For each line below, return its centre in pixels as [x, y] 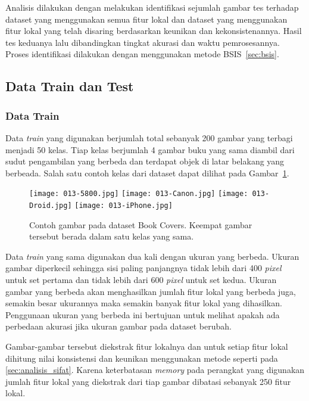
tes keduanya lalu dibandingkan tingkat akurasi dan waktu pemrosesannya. [143, 42]
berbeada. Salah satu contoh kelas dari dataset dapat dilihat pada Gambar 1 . [147, 172]
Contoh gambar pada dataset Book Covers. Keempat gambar [141, 224]
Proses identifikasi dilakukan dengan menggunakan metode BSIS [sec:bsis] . [142, 54]
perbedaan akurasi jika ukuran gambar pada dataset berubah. [118, 326]
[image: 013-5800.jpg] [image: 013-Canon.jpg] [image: [139, 194]
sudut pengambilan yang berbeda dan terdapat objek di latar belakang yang [145, 161]
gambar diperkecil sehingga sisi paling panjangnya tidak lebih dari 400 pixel [143, 268]
